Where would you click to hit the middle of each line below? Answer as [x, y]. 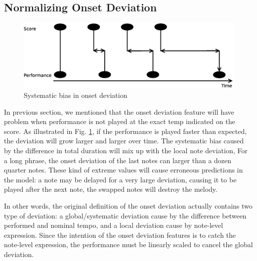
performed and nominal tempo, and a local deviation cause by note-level [114, 225]
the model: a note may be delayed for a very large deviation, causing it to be [120, 179]
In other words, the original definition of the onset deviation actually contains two [128, 205]
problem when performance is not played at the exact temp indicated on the [120, 121]
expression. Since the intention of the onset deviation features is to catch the [120, 235]
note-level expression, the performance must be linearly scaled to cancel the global [128, 244]
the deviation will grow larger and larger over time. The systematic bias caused [124, 141]
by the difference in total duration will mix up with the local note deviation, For [126, 151]
